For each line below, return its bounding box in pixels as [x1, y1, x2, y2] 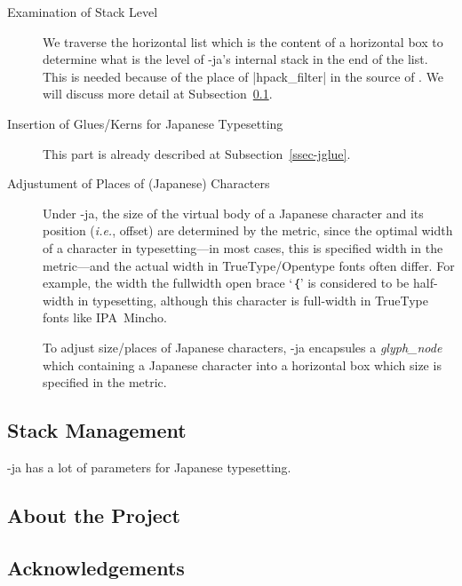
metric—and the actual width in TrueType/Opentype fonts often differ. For [43, 256, 455, 274]
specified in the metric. [43, 373, 167, 392]
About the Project [7, 501, 180, 528]
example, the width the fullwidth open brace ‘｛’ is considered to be [43, 273, 410, 292]
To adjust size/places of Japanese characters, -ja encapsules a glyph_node [43, 337, 442, 356]
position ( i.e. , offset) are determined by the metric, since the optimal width [43, 221, 453, 240]
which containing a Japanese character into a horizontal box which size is [43, 355, 442, 374]
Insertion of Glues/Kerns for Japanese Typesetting [7, 114, 283, 132]
